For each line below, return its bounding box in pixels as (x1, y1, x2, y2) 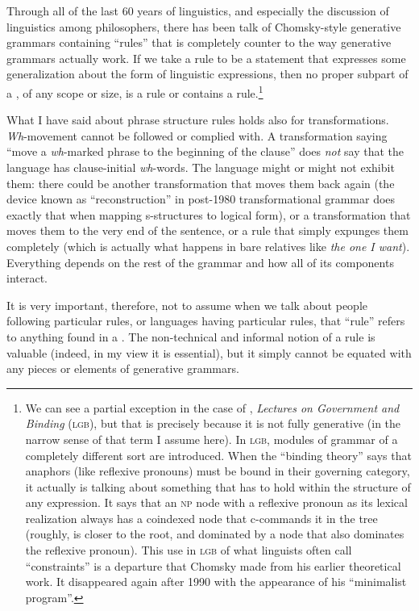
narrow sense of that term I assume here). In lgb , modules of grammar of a (25, 430, 398, 447)
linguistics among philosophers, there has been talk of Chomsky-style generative (6, 18, 401, 35)
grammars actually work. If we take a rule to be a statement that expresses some (6, 49, 406, 66)
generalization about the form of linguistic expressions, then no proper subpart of (6, 65, 409, 82)
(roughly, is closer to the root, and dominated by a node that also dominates (25, 525, 404, 542)
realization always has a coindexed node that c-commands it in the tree (25, 509, 378, 526)
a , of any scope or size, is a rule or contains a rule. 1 (6, 82, 263, 101)
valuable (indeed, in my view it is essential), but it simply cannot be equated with (6, 344, 412, 361)
